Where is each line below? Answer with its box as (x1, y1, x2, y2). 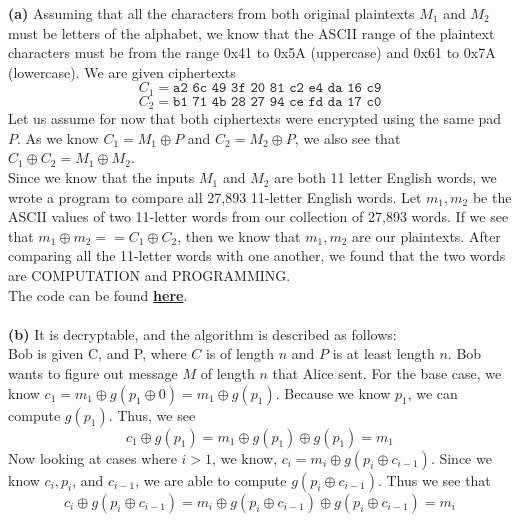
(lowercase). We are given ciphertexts (8, 61, 236, 82)
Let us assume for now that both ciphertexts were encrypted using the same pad (8, 108, 502, 129)
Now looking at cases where (8, 447, 177, 468)
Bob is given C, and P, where (8, 343, 187, 364)
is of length (205, 343, 275, 364)
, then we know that (177, 225, 301, 246)
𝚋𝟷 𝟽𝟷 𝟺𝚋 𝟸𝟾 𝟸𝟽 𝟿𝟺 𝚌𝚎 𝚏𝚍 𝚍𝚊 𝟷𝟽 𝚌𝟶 (173, 94, 382, 109)
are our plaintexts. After (352, 225, 501, 246)
